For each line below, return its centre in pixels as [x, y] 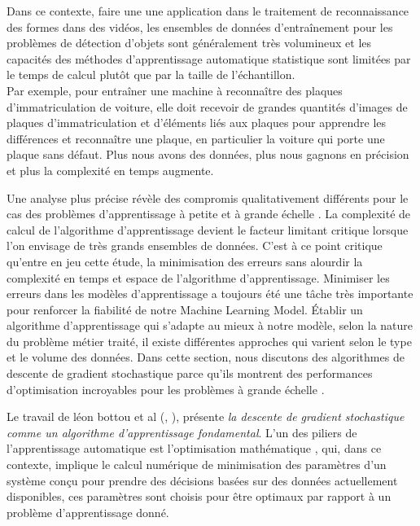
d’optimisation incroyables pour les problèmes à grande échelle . [166, 389]
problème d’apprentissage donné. [88, 512]
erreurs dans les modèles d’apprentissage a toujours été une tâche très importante [210, 294]
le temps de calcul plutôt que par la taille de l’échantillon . [151, 75]
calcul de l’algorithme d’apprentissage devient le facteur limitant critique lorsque [208, 229]
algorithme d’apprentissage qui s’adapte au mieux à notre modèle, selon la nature [210, 325]
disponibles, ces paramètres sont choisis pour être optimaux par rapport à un [199, 496]
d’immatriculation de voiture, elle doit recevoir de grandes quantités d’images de [207, 106]
